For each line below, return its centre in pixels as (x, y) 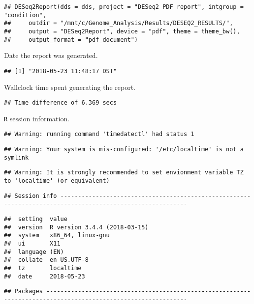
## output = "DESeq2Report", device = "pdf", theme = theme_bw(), (122, 31)
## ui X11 (32, 244)
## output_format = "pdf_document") (71, 40)
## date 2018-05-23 (45, 276)
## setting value (36, 219)
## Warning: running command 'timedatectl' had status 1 (99, 134)
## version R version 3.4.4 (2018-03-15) (76, 227)
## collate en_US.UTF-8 (46, 260)
